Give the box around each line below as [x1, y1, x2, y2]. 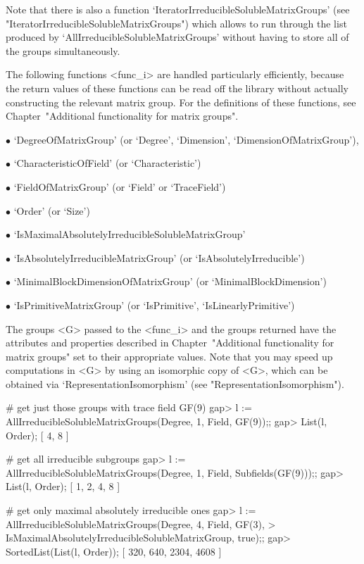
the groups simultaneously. [6, 43, 120, 58]
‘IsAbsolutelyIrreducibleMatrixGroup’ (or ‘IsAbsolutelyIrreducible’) [13, 250, 305, 265]
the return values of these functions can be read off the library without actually [6, 80, 349, 95]
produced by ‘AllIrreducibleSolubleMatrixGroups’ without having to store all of [6, 30, 349, 44]
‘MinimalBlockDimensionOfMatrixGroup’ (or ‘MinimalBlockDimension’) [13, 274, 327, 289]
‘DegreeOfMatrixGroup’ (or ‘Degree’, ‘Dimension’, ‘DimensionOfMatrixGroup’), [13, 132, 359, 146]
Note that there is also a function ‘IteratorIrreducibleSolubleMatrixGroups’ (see [6, 2, 350, 16]
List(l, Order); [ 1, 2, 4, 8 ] [6, 479, 120, 494]
